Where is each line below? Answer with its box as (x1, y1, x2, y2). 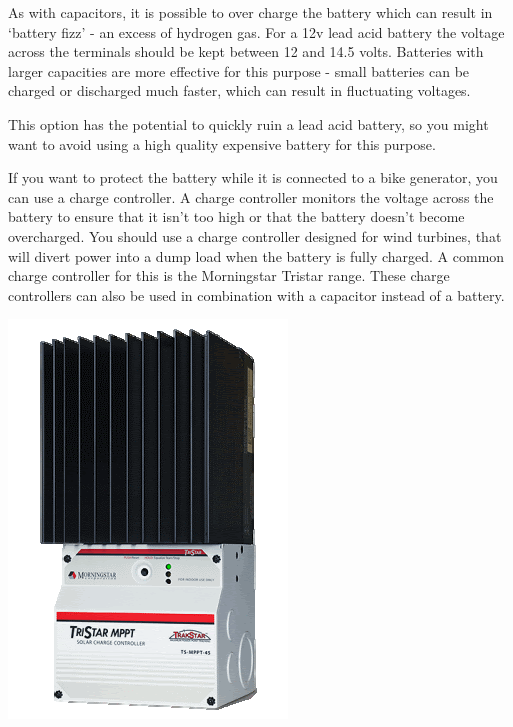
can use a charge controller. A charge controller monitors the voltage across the (8, 186, 494, 207)
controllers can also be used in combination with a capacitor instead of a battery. (8, 284, 505, 305)
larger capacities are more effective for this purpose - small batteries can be (8, 60, 470, 81)
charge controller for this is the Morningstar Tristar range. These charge (8, 265, 450, 286)
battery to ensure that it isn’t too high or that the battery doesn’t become (8, 206, 465, 227)
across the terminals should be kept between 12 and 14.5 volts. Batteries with (8, 41, 484, 62)
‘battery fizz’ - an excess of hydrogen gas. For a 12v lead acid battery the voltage (8, 21, 505, 42)
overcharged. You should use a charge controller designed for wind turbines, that (8, 225, 502, 246)
